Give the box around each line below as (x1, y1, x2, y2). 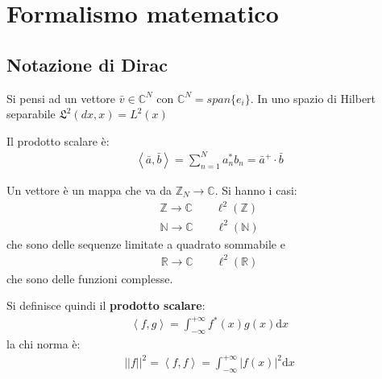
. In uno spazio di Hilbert (250, 89, 376, 106)
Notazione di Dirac (6, 51, 168, 76)
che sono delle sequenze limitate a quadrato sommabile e (6, 235, 285, 252)
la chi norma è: (6, 336, 81, 352)
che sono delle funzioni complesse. (6, 270, 173, 286)
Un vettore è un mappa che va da (6, 181, 172, 198)
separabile (6, 105, 56, 122)
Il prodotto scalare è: (6, 132, 110, 149)
